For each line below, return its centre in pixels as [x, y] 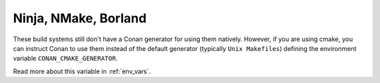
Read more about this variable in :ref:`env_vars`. [82, 71]
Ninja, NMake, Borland [80, 18]
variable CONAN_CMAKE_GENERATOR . [65, 59]
